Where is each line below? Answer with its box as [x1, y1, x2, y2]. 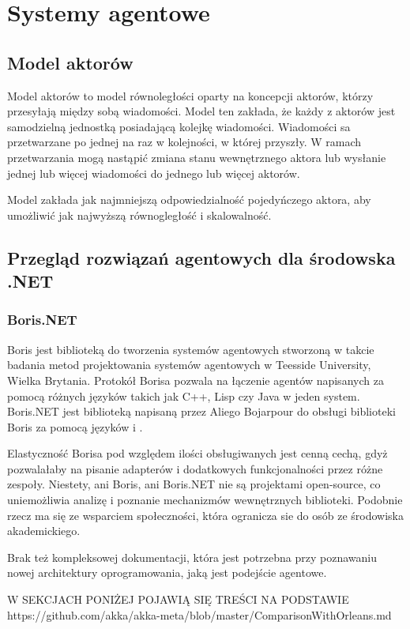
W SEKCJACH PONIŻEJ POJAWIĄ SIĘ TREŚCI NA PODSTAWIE [7, 591, 349, 608]
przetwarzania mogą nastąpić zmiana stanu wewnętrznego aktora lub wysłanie [7, 149, 386, 165]
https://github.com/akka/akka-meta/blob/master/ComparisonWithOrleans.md [7, 606, 392, 623]
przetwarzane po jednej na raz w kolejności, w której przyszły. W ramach [7, 134, 362, 150]
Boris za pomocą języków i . [7, 418, 143, 435]
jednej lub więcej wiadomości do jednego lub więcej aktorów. [7, 164, 300, 181]
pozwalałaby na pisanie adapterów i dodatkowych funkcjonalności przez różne [7, 460, 383, 476]
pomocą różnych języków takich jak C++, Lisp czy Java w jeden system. [7, 387, 360, 404]
